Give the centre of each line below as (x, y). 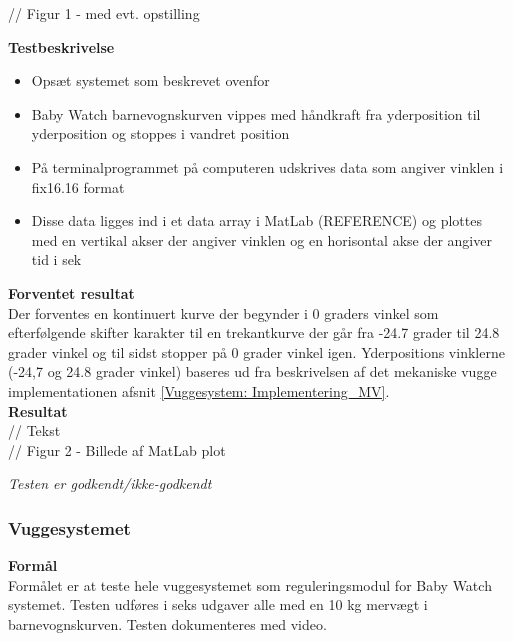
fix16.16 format (78, 186)
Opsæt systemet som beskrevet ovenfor (150, 80)
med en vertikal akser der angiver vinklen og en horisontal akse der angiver (261, 239)
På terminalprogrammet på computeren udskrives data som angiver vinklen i (267, 166)
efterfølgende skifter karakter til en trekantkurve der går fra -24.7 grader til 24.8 (254, 332)
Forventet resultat (71, 292)
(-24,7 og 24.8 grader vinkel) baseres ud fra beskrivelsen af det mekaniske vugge (252, 371)
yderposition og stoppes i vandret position (160, 133)
